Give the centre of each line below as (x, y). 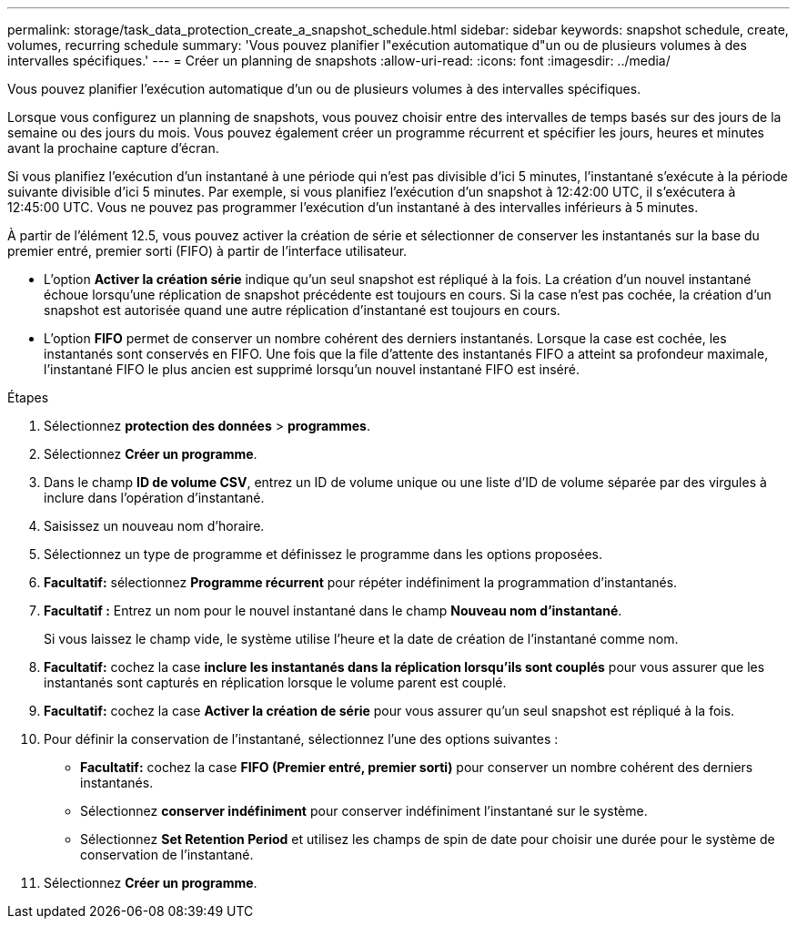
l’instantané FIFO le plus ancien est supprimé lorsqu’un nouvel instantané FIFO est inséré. (312, 369)
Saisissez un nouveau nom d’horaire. (154, 526)
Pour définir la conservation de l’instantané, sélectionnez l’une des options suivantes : (301, 739)
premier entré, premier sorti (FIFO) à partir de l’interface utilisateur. (207, 251)
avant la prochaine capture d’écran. (113, 148)
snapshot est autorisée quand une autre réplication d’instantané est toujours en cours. (302, 310)
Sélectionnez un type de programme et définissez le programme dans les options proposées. (323, 554)
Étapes (28, 397)
